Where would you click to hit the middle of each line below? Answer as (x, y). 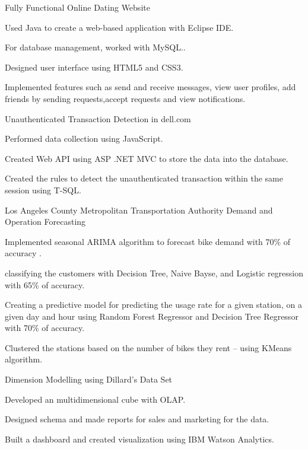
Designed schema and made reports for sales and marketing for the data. (137, 419)
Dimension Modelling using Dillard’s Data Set (89, 379)
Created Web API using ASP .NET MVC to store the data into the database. (147, 158)
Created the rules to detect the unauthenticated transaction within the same (144, 178)
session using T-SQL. (43, 190)
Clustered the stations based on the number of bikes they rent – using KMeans (148, 347)
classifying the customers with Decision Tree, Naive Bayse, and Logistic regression (154, 273)
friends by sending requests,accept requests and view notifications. (125, 98)
